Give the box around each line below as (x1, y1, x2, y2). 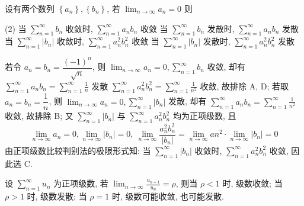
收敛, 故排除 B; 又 (5, 110, 73, 122)
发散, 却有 (168, 95, 207, 107)
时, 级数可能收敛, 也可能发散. (111, 190, 224, 202)
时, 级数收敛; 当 (222, 177, 283, 189)
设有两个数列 (5, 2, 55, 14)
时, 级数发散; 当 (27, 190, 87, 202)
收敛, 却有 (207, 60, 246, 73)
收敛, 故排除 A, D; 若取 (200, 79, 289, 92)
